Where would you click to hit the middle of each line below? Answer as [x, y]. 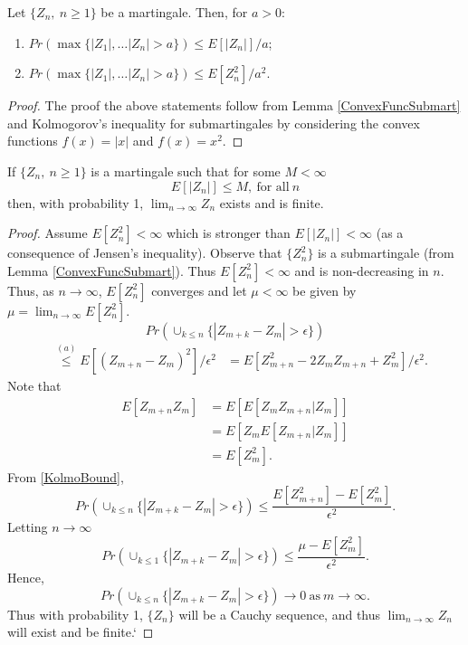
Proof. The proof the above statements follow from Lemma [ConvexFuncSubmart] [234, 105]
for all [273, 187]
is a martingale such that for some [186, 171]
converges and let [199, 290]
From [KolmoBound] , [66, 476]
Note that [34, 385]
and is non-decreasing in [362, 270]
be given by [325, 290]
